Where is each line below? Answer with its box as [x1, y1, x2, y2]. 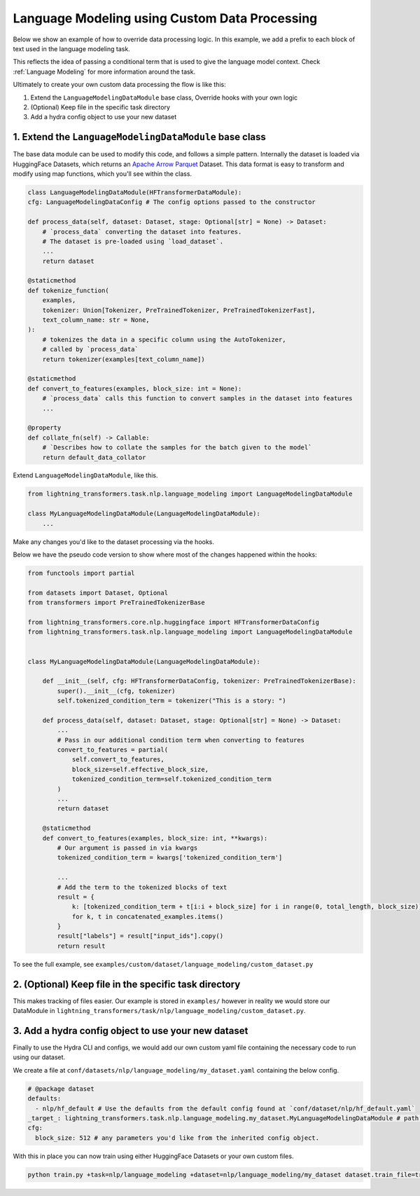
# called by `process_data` [42, 346, 139, 353]
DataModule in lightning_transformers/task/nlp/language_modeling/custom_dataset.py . [13, 1007, 306, 1015]
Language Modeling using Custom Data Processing [13, 11, 318, 26]
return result [57, 942, 106, 950]
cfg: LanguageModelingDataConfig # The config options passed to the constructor [27, 198, 316, 206]
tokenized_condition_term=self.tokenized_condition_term [71, 775, 272, 783]
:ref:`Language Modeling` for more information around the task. [13, 67, 196, 76]
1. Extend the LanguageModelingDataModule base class [13, 131, 266, 143]
